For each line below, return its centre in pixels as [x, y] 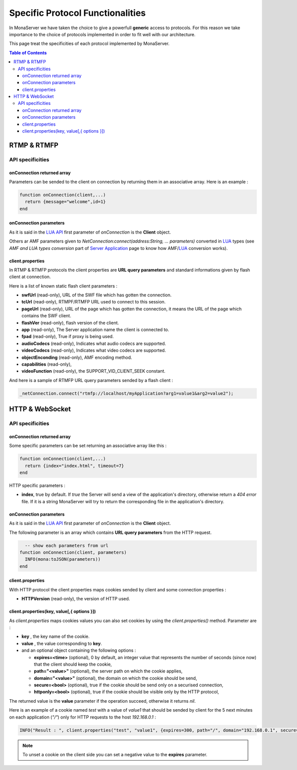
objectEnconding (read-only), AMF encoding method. [77, 357]
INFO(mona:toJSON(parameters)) [63, 559]
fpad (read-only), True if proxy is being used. [68, 337]
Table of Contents [28, 52]
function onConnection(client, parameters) [73, 553]
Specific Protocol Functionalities [77, 13]
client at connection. [30, 277]
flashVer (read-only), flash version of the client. [70, 323]
